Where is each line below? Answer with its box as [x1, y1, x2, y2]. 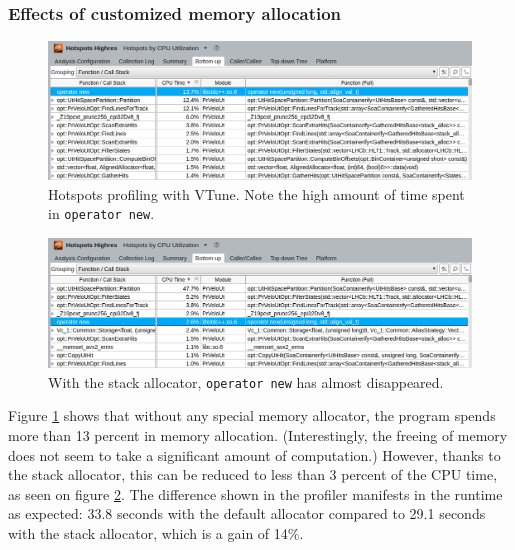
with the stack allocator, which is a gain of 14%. [8, 523, 304, 543]
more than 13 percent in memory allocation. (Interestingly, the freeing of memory [8, 425, 508, 446]
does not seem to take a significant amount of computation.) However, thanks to [8, 444, 501, 465]
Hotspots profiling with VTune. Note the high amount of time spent [48, 183, 465, 204]
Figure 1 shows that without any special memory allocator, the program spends [8, 405, 496, 426]
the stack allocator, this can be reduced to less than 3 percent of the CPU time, [8, 464, 498, 485]
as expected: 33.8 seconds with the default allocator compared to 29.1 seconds [8, 503, 486, 524]
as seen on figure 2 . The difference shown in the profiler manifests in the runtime [8, 483, 503, 504]
